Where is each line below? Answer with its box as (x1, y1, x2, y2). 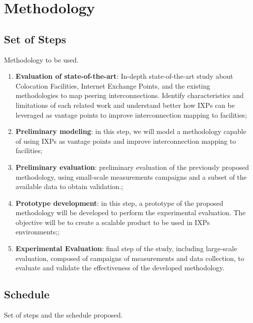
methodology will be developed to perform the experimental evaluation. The (15, 207, 246, 218)
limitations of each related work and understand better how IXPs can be (15, 99, 235, 110)
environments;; (15, 226, 60, 237)
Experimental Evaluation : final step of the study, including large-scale (15, 243, 237, 254)
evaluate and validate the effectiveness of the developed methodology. (15, 262, 224, 273)
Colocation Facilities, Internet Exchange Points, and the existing (15, 80, 211, 91)
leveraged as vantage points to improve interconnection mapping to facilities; (15, 109, 247, 120)
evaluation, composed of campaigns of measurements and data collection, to (15, 253, 245, 263)
